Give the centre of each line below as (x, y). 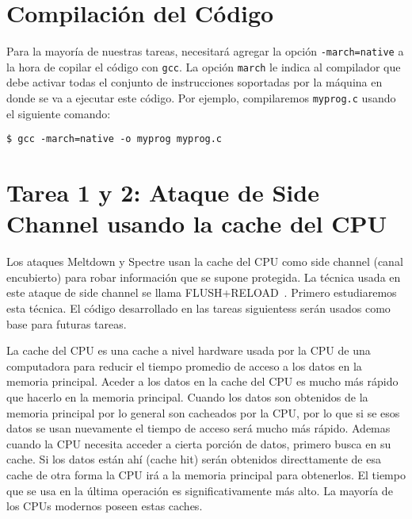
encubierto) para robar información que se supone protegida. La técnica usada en (204, 277)
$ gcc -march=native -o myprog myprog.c (114, 139)
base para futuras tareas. (67, 323)
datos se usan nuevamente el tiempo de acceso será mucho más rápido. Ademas (198, 428)
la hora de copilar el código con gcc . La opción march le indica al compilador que (204, 66)
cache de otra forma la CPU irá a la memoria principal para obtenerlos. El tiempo (206, 474)
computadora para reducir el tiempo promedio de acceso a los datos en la (184, 365)
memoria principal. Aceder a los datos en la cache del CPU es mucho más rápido (202, 381)
